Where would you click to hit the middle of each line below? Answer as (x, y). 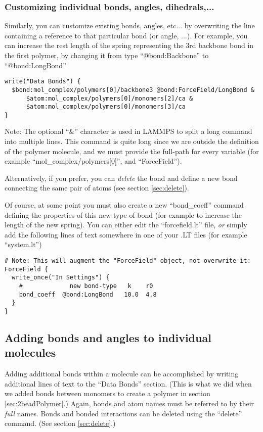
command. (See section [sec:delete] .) (60, 423)
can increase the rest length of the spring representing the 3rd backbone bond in (129, 45)
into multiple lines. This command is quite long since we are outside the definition (132, 141)
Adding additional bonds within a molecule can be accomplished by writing (122, 374)
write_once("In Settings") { (61, 278)
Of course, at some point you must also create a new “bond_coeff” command (124, 205)
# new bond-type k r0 (86, 286)
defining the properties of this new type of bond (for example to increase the (123, 214)
